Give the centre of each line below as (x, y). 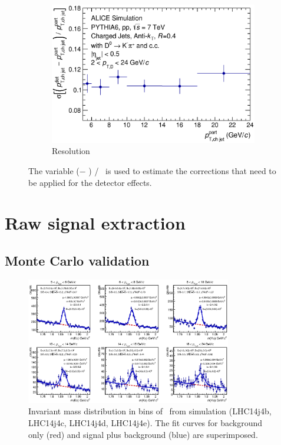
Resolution (71, 151)
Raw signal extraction (95, 223)
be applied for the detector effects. (90, 182)
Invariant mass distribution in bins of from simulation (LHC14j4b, (150, 411)
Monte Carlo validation (77, 260)
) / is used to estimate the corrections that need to (182, 171)
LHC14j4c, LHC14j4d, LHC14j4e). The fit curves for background (146, 422)
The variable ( (54, 171)
